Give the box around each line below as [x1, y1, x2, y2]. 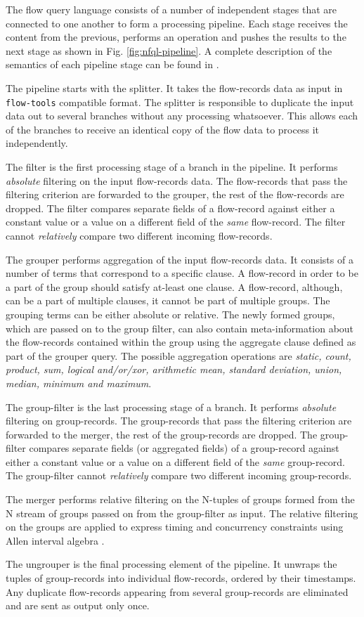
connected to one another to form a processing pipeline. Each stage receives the [6, 15, 348, 30]
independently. [6, 136, 68, 150]
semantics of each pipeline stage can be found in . [6, 57, 219, 72]
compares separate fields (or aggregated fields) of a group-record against [29, 441, 339, 455]
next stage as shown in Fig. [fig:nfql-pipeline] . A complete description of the [6, 43, 332, 58]
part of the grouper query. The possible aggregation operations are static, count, [6, 348, 351, 363]
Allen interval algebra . [6, 533, 105, 547]
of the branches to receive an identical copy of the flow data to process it [6, 122, 319, 136]
